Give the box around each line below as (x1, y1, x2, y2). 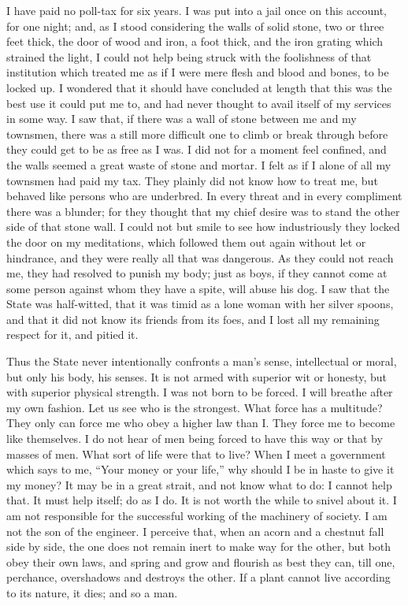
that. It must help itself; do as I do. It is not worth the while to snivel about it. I (6, 492, 397, 508)
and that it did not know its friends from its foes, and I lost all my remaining (6, 310, 380, 327)
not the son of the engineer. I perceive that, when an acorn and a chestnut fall (6, 522, 384, 539)
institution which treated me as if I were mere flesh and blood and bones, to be (6, 64, 389, 80)
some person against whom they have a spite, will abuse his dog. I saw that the (6, 280, 390, 296)
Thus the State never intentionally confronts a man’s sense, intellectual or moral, (6, 353, 397, 370)
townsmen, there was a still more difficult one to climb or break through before (6, 125, 388, 142)
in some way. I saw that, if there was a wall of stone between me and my (6, 110, 357, 127)
